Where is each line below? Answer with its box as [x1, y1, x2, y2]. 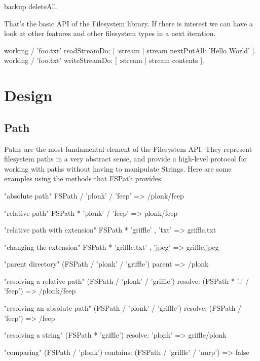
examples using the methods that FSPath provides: [4, 173, 163, 184]
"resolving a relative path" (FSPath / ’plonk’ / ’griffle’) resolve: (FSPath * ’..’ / [4, 275, 249, 286]
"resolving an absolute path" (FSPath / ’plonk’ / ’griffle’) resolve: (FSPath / [4, 303, 242, 313]
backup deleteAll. [4, 1, 58, 11]
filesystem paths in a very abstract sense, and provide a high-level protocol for [4, 153, 247, 164]
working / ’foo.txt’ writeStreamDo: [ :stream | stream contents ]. [4, 55, 204, 65]
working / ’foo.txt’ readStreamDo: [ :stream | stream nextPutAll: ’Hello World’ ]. [4, 45, 256, 55]
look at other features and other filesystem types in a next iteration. [4, 28, 216, 39]
